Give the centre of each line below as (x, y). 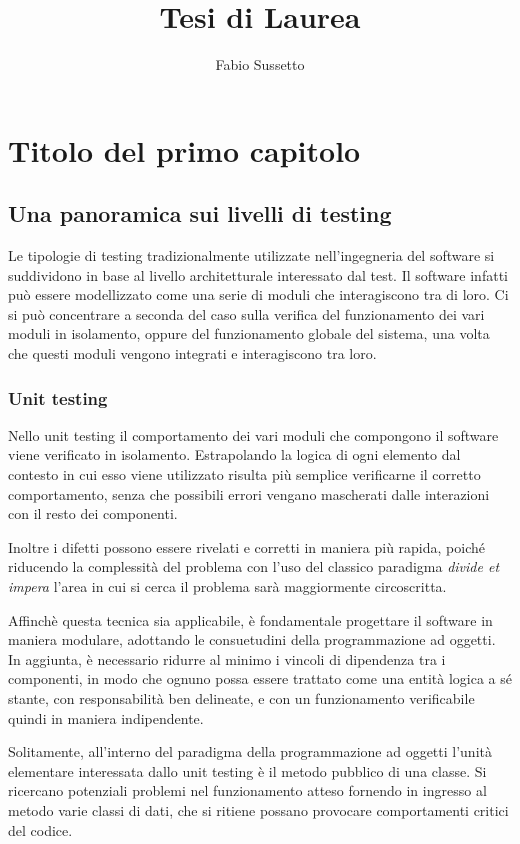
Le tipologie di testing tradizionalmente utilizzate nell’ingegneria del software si (251, 255)
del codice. (40, 829)
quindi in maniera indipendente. (106, 717)
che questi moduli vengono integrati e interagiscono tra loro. (192, 353)
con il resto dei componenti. (93, 513)
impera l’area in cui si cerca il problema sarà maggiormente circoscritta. (227, 586)
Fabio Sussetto (260, 64)
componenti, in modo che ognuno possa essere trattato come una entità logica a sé (260, 678)
